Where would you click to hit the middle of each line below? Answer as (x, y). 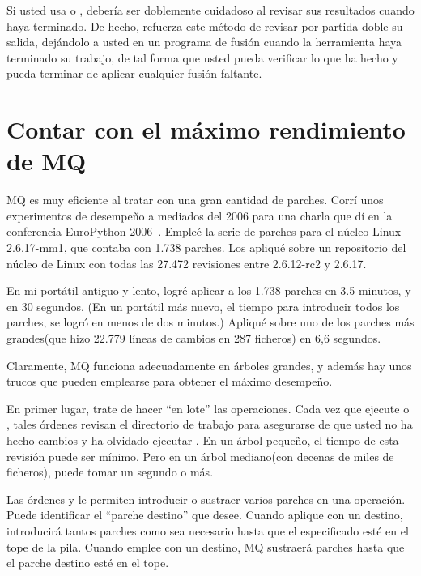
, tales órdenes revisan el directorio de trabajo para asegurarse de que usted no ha (210, 424)
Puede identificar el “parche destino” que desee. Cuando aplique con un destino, (205, 515)
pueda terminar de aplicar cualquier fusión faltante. (134, 73)
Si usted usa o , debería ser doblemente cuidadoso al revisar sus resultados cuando (210, 10)
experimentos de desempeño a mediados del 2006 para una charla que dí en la (200, 215)
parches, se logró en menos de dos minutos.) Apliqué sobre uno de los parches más (210, 322)
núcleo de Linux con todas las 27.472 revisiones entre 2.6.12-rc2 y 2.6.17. (187, 263)
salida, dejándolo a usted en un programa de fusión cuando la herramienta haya (204, 42)
